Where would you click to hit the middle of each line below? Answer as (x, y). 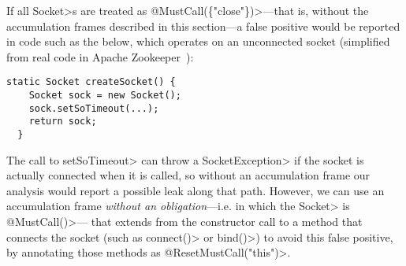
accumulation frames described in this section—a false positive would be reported (203, 26)
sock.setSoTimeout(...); (94, 108)
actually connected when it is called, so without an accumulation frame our (188, 175)
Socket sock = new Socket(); (105, 96)
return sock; (63, 122)
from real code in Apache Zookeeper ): (100, 56)
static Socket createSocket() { (91, 82)
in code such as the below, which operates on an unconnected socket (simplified (198, 41)
